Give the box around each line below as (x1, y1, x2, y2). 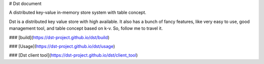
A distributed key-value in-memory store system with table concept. (9, 10, 147, 16)
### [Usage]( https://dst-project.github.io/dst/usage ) (9, 43, 115, 49)
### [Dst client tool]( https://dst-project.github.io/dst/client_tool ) (9, 52, 138, 58)
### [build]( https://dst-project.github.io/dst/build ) (9, 34, 110, 40)
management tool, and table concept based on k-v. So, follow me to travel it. (9, 25, 163, 31)
